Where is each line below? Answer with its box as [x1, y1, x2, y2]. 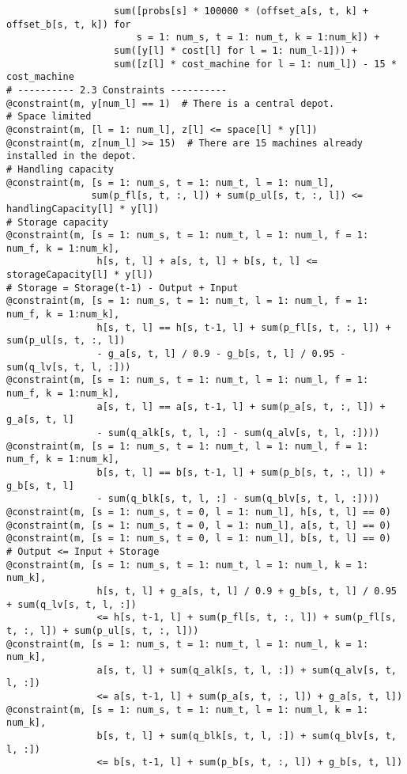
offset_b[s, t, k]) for [6, 18, 131, 30]
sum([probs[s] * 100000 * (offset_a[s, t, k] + [114, 6, 369, 17]
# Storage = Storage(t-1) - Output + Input [6, 282, 239, 294]
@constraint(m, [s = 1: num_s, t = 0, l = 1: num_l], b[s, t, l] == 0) [6, 533, 391, 544]
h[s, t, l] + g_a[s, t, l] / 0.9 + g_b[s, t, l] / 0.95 [96, 585, 397, 597]
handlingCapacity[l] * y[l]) [6, 203, 160, 214]
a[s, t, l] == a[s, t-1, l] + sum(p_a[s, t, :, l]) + [96, 400, 386, 412]
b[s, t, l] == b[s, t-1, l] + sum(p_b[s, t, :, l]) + [96, 466, 386, 478]
